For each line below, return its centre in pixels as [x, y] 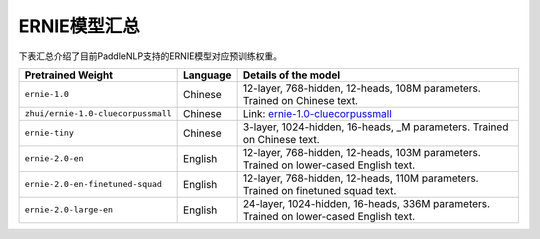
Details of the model [291, 75]
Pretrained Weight [69, 75]
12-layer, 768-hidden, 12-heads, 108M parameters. [362, 88]
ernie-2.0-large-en [69, 210]
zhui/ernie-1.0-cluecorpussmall [98, 113]
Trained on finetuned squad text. [319, 190]
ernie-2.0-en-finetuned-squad [93, 184]
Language [207, 75]
